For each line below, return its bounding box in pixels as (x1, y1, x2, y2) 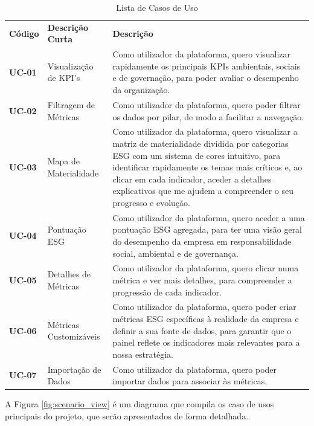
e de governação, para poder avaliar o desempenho (112, 71, 299, 84)
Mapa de (47, 155, 80, 167)
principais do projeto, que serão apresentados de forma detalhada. (5, 409, 249, 422)
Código (9, 27, 39, 39)
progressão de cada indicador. (112, 285, 222, 298)
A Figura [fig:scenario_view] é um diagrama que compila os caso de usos (5, 398, 274, 410)
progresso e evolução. (112, 196, 190, 208)
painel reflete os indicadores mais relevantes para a (112, 336, 300, 349)
